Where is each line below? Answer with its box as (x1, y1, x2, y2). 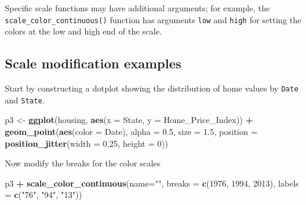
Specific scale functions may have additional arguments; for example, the (5, 2, 270, 14)
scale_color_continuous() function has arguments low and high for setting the (5, 13, 302, 26)
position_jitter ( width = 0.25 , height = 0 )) (5, 137, 168, 149)
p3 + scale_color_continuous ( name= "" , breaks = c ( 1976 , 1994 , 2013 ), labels (5, 176, 299, 189)
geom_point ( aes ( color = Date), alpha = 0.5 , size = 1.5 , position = (5, 125, 258, 137)
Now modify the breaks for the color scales (5, 157, 161, 169)
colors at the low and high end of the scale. (5, 25, 162, 37)
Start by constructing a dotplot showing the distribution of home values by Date (5, 82, 299, 94)
